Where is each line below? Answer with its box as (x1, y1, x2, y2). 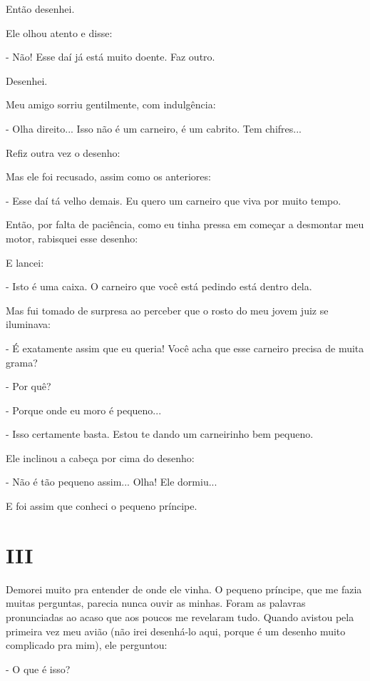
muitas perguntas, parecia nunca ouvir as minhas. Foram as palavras (6, 595, 306, 610)
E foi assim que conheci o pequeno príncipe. (6, 498, 197, 513)
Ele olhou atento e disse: (6, 25, 113, 40)
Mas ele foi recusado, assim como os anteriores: (6, 169, 211, 184)
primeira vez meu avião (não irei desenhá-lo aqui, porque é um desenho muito (6, 623, 346, 638)
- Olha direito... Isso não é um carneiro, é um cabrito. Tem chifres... (6, 121, 302, 135)
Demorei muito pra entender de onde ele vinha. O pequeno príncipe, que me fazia (6, 581, 362, 596)
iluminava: (6, 317, 51, 332)
